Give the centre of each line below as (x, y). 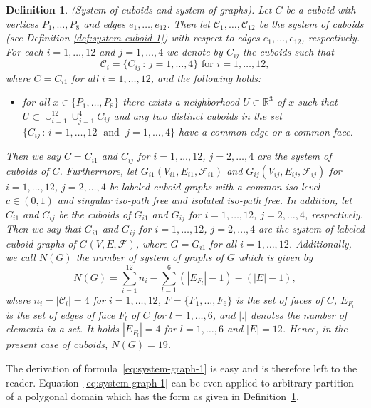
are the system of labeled (312, 229)
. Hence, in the (315, 328)
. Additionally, (320, 243)
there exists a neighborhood (181, 102)
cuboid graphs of (41, 243)
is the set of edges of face (61, 314)
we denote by (195, 51)
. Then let (188, 23)
